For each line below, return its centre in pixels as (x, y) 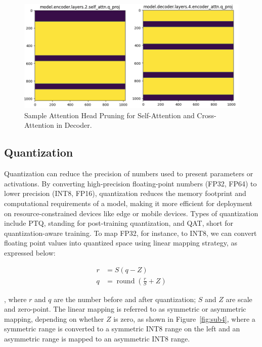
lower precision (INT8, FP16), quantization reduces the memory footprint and (125, 193)
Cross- (207, 115)
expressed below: (30, 252)
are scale (239, 299)
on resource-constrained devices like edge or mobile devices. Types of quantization (131, 213)
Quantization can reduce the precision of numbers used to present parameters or (129, 173)
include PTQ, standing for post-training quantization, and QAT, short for (119, 223)
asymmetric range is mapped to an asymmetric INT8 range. (97, 338)
